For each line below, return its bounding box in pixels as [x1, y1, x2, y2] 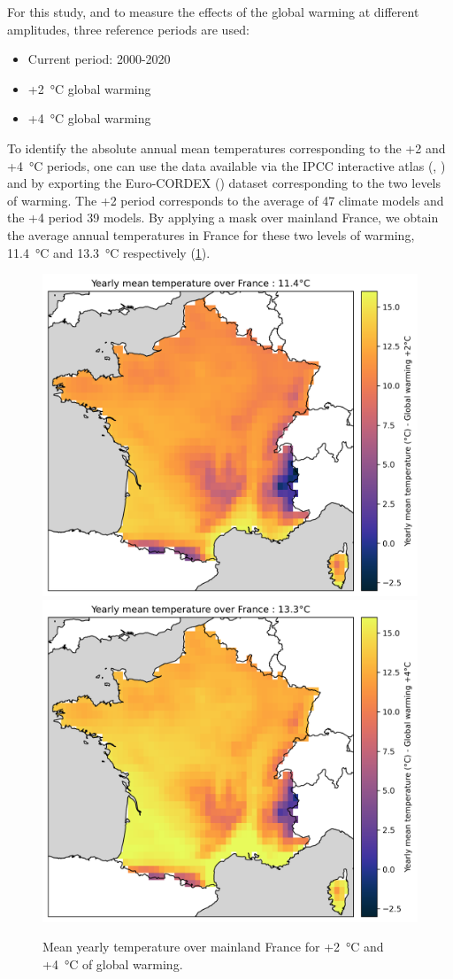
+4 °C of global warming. [42, 955, 183, 973]
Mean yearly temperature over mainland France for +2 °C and [42, 937, 384, 956]
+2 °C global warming [27, 79, 151, 97]
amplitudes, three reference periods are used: [7, 19, 250, 38]
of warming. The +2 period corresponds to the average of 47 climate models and [7, 190, 444, 209]
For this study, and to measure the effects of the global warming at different [7, 3, 419, 20]
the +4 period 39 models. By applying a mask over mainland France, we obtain [7, 208, 439, 227]
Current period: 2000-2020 [27, 50, 171, 68]
